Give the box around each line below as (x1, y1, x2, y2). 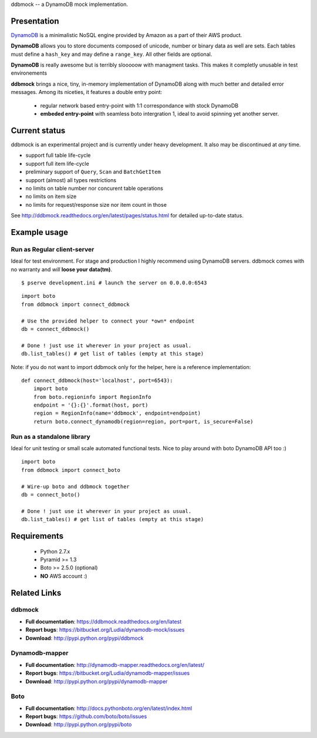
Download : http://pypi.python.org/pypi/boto (25, 721, 132, 728)
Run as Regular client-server (11, 245, 95, 253)
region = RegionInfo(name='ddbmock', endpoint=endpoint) (33, 410, 201, 417)
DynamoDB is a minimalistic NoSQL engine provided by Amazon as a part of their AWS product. (11, 31, 242, 38)
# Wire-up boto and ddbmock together (21, 483, 130, 490)
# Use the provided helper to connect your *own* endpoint (21, 317, 195, 324)
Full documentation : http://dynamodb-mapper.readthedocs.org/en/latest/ (25, 661, 205, 668)
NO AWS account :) (40, 572, 87, 579)
